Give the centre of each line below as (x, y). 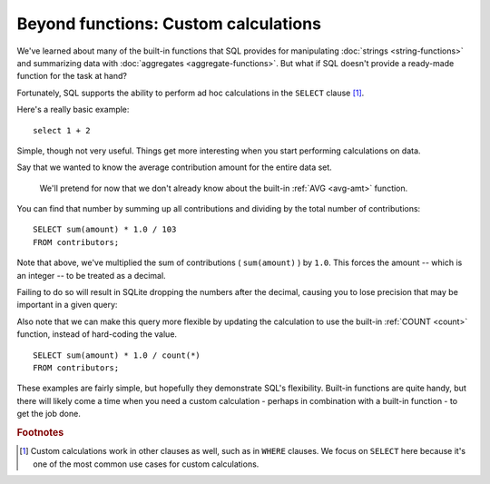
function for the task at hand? (72, 76)
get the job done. (49, 414)
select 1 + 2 (62, 130)
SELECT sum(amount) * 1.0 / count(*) (117, 355)
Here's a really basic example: (73, 110)
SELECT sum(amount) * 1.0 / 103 (105, 230)
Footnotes (40, 432)
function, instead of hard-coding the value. (97, 334)
